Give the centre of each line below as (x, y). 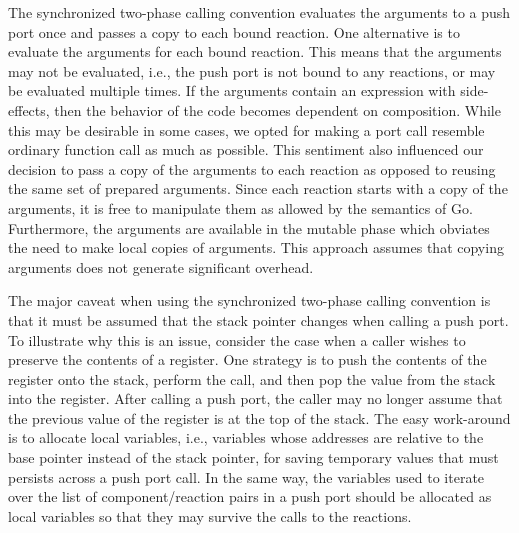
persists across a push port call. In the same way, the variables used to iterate (246, 476)
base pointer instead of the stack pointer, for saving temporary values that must (253, 457)
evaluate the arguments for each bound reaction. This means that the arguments (255, 51)
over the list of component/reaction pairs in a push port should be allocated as (250, 496)
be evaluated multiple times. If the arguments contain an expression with (232, 90)
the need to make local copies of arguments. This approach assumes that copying (256, 247)
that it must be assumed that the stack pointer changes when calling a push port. (258, 319)
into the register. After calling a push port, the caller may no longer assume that (255, 398)
